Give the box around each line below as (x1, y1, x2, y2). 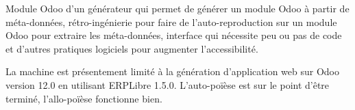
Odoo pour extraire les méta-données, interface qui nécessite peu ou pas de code (5, 28, 342, 42)
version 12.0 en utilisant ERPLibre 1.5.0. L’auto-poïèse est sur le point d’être (5, 77, 330, 92)
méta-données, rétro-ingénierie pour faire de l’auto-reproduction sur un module (5, 14, 337, 29)
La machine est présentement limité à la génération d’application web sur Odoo (5, 64, 340, 79)
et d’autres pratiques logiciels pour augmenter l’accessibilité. (5, 41, 258, 55)
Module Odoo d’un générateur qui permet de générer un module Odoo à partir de (5, 1, 350, 15)
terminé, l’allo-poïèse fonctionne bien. (5, 91, 162, 105)
